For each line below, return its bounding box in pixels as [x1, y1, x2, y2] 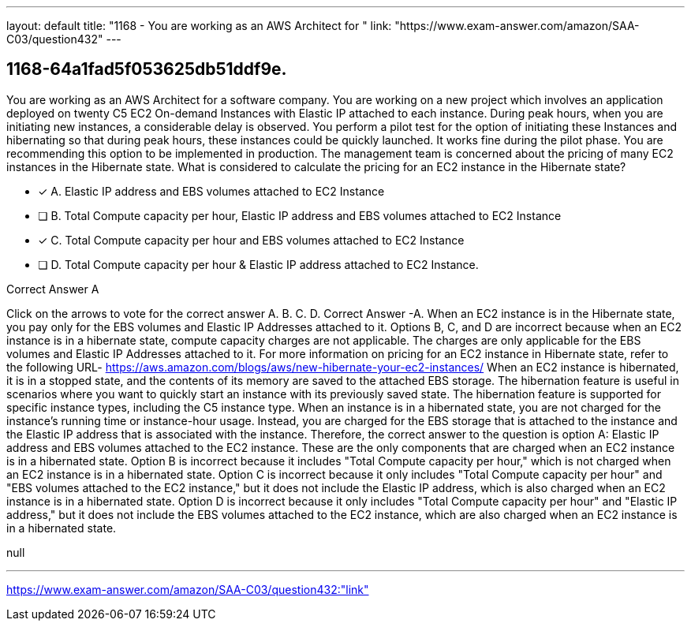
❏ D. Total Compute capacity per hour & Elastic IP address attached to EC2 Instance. [38, 257, 479, 271]
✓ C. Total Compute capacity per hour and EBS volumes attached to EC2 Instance [38, 233, 465, 247]
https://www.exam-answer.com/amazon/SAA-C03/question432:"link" [6, 582, 369, 596]
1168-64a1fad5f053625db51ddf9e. [6, 59, 287, 80]
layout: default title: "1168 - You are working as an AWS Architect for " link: [6, 19, 392, 32]
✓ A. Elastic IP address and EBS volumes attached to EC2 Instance [38, 184, 385, 198]
